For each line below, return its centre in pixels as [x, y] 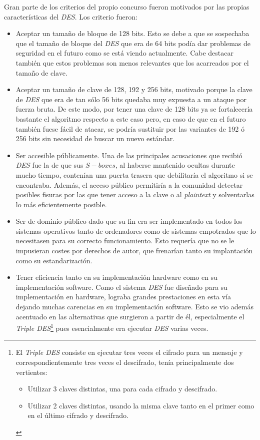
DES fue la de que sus [49, 165]
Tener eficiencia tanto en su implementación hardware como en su [116, 277]
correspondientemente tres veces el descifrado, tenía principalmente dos [125, 362]
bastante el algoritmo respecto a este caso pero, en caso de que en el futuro [131, 118]
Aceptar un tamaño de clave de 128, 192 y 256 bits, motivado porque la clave [134, 89]
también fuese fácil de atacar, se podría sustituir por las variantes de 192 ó [130, 128]
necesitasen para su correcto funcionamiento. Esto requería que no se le [125, 241]
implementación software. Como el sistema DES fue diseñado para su [121, 287]
